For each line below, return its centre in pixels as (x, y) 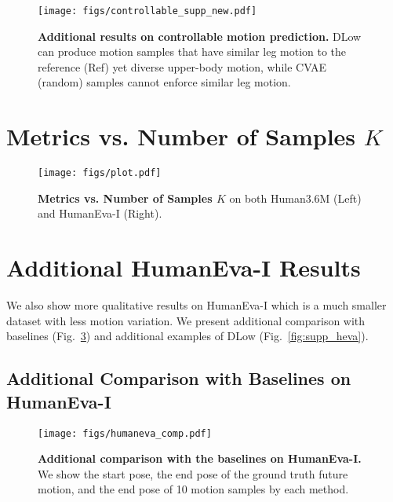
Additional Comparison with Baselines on (179, 378)
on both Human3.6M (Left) (295, 198)
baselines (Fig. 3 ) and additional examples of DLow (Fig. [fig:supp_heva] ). (187, 336)
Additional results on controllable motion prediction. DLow (200, 36)
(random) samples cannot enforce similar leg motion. (164, 82)
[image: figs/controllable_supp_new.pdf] (147, 11)
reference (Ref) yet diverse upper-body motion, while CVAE (182, 66)
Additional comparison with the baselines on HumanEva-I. (200, 458)
